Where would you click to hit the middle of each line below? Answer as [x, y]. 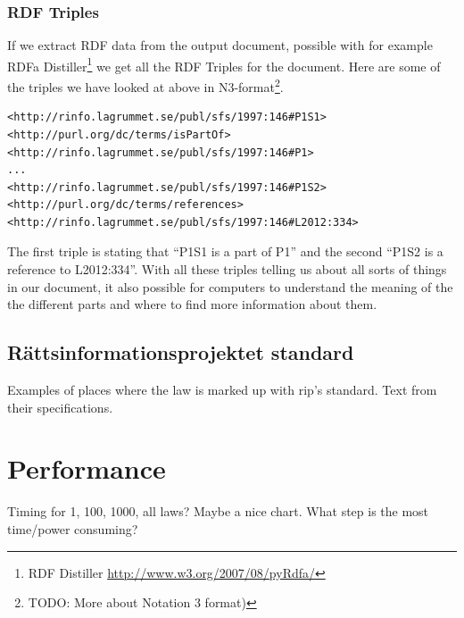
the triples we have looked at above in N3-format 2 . [145, 85]
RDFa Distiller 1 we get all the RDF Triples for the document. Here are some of [224, 64]
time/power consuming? [73, 528]
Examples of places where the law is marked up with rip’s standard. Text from [222, 390]
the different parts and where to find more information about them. [192, 304]
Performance [87, 468]
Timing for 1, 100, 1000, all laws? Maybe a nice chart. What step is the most [218, 511]
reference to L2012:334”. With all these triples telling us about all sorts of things [227, 269]
